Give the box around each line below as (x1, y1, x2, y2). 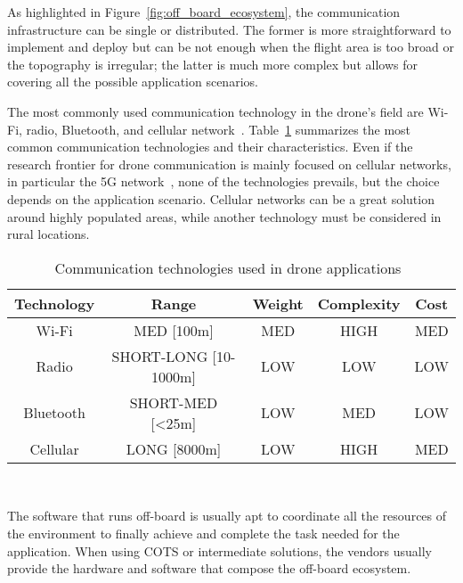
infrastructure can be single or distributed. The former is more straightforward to (7, 20, 451, 38)
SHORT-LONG (111, 345, 208, 366)
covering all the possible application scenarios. (7, 72, 258, 91)
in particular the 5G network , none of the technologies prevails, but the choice (7, 172, 440, 191)
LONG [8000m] (126, 438, 222, 459)
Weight (252, 292, 304, 314)
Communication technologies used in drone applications (54, 257, 402, 278)
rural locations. (7, 225, 90, 243)
